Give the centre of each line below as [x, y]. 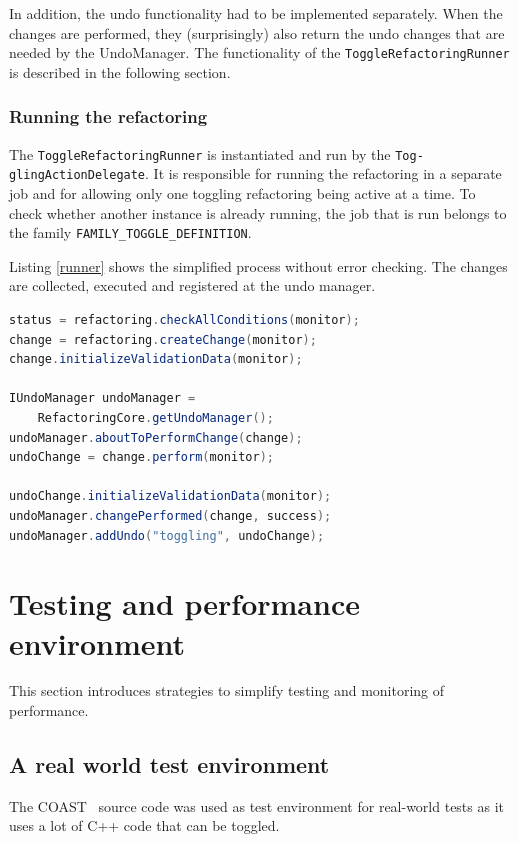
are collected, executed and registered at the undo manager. [192, 285]
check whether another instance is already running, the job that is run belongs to [258, 212]
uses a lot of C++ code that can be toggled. [144, 825]
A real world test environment [169, 764]
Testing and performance [184, 603]
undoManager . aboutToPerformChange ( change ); [156, 437]
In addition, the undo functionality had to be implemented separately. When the [256, 13]
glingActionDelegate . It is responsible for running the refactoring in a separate [255, 173]
